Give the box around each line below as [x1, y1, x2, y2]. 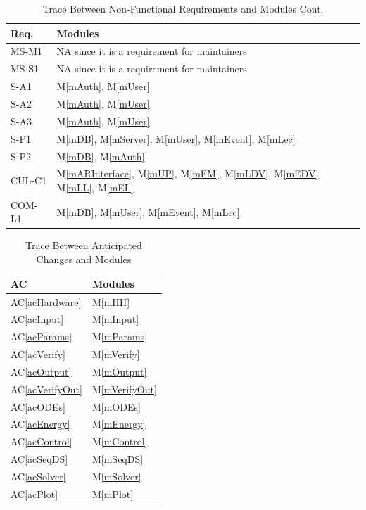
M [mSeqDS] [91, 452, 144, 466]
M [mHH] [91, 294, 130, 309]
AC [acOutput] [11, 364, 72, 378]
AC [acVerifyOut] [11, 381, 82, 396]
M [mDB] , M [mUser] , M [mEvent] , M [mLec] [56, 204, 240, 219]
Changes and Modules [36, 252, 132, 267]
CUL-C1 [11, 173, 47, 188]
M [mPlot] [91, 486, 134, 501]
